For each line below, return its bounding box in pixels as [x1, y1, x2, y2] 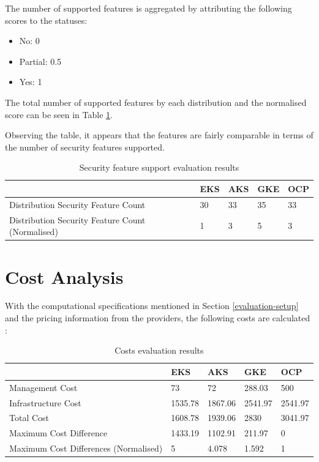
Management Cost [9, 381, 78, 393]
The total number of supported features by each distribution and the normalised [5, 95, 307, 108]
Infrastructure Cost [9, 396, 81, 409]
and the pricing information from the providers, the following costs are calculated [5, 311, 310, 324]
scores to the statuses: [5, 13, 88, 26]
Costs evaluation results [114, 344, 204, 357]
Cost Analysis [5, 264, 124, 289]
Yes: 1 [19, 75, 42, 88]
